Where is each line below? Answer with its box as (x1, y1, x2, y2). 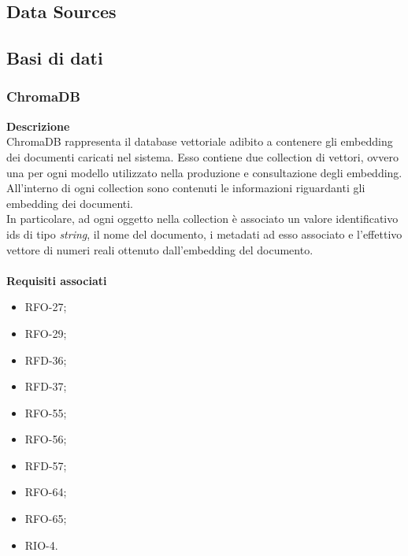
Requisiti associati (6, 272, 107, 288)
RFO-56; (24, 431, 67, 447)
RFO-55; (24, 404, 67, 421)
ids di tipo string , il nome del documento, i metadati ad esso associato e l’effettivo (6, 225, 402, 242)
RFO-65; (24, 510, 67, 527)
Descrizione (6, 117, 70, 134)
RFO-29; (24, 324, 67, 341)
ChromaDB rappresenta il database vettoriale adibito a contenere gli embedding (6, 133, 393, 150)
